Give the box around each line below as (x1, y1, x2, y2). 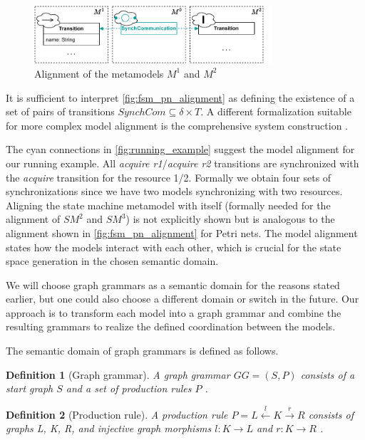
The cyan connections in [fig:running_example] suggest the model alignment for (6, 142, 355, 157)
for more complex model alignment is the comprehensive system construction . (6, 117, 349, 132)
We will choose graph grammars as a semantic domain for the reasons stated (6, 277, 340, 292)
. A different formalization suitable (200, 104, 351, 119)
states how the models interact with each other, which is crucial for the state (6, 239, 341, 254)
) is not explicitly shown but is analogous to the (125, 211, 335, 226)
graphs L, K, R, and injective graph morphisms (6, 421, 212, 436)
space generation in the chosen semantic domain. (6, 253, 219, 268)
